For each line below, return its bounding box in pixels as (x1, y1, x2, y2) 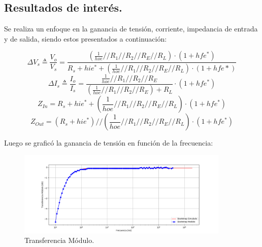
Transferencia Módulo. (24, 235, 94, 245)
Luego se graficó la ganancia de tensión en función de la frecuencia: (4, 137, 213, 148)
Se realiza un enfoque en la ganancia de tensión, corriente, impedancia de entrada (4, 23, 258, 34)
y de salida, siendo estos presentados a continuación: (4, 33, 167, 44)
